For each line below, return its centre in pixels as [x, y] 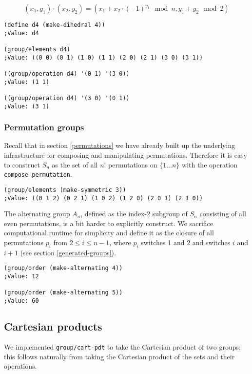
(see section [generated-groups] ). [68, 252]
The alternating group [37, 214]
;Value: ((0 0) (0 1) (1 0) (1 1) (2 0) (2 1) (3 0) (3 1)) [104, 57]
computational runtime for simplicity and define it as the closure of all [109, 233]
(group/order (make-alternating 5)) [63, 293]
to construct [22, 164]
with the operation [210, 164]
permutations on [133, 164]
